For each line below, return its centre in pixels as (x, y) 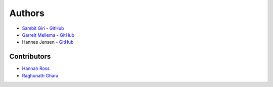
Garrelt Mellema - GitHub (48, 35)
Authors (27, 13)
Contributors (30, 57)
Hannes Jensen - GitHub (48, 42)
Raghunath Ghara (40, 75)
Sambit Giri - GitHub (43, 28)
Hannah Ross (36, 68)
